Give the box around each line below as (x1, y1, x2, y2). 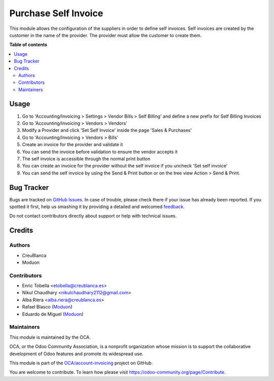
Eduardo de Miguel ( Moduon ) (22, 311, 84, 317)
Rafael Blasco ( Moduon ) (22, 304, 73, 310)
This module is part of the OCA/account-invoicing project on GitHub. (9, 360, 153, 366)
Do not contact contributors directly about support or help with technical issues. (9, 213, 177, 219)
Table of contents (9, 42, 48, 48)
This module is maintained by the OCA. (9, 334, 91, 340)
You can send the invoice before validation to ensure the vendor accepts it (22, 149, 178, 155)
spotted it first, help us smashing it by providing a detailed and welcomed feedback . (9, 203, 185, 210)
